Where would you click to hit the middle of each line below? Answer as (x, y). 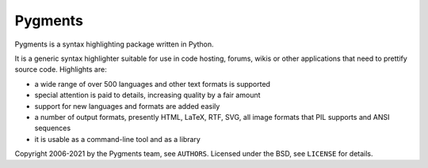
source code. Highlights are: (61, 69)
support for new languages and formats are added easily (127, 106)
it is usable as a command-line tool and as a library (118, 139)
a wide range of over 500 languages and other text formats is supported (153, 84)
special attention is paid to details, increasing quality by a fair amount (147, 95)
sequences (53, 128)
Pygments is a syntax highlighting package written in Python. (114, 44)
